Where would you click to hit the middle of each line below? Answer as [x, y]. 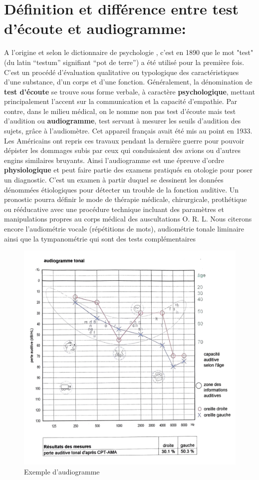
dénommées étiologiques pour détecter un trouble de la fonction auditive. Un [122, 189]
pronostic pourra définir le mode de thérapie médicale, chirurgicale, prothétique [126, 199]
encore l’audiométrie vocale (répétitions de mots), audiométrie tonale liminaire [124, 228]
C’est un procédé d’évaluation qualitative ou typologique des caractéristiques [122, 72]
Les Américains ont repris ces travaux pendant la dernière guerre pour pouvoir [124, 140]
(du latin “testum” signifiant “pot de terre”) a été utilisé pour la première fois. [124, 62]
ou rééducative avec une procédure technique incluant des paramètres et [114, 209]
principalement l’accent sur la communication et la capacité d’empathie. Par [121, 101]
